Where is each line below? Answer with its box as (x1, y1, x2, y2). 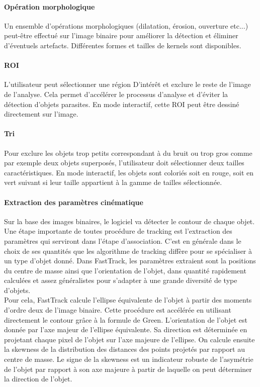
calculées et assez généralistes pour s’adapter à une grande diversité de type (4, 275, 237, 285)
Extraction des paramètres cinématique (4, 197, 143, 207)
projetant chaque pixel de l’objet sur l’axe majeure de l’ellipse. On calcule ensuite (4, 334, 255, 344)
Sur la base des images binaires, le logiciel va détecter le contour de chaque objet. (4, 216, 255, 226)
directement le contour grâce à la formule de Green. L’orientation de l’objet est (4, 314, 247, 325)
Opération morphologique (4, 1, 95, 12)
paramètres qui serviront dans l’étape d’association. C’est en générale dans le (4, 235, 241, 246)
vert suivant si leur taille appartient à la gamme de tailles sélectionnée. (4, 177, 222, 187)
